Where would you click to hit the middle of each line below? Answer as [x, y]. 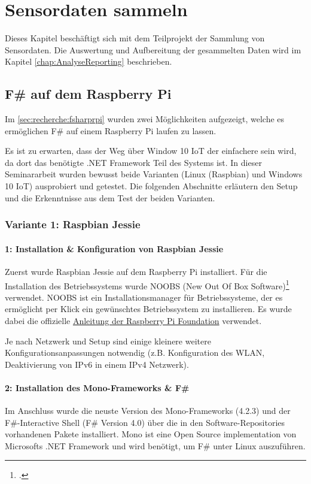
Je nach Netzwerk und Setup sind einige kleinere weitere [108, 341]
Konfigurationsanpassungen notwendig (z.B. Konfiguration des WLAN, [135, 353]
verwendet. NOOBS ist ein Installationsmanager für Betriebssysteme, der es [144, 297]
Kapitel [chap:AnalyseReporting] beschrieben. [89, 61]
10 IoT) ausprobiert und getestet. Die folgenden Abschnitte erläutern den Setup [151, 186]
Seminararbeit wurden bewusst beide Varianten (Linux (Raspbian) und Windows [154, 174]
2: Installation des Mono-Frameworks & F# [97, 387]
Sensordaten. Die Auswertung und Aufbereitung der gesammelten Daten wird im [153, 49]
